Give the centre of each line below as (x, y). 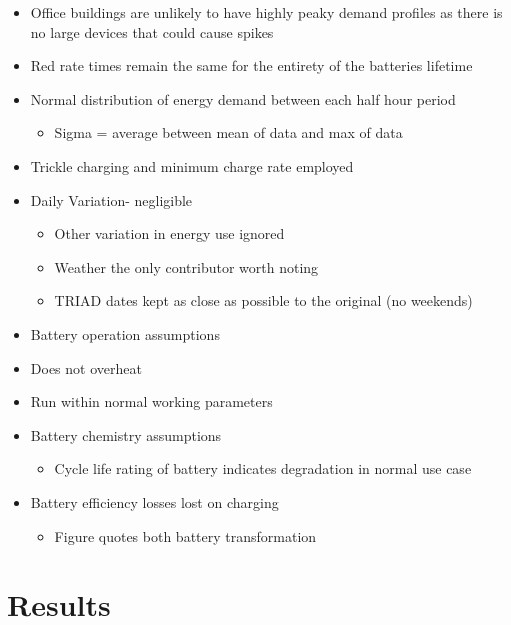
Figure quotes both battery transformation (185, 535)
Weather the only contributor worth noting (186, 266)
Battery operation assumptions (125, 333)
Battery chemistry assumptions (126, 434)
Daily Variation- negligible (111, 199)
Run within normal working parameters (151, 401)
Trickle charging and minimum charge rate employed (192, 165)
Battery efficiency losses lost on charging (154, 501)
